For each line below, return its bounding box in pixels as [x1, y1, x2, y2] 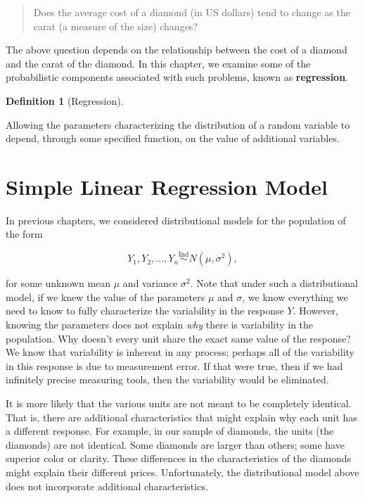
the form [6, 226, 43, 241]
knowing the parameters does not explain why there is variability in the [6, 317, 314, 332]
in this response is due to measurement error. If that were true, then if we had [6, 358, 343, 373]
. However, [293, 303, 338, 318]
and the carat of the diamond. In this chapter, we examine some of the [6, 56, 311, 70]
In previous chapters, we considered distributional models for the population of [6, 212, 346, 227]
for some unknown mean [6, 276, 111, 290]
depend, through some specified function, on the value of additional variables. [6, 131, 340, 146]
